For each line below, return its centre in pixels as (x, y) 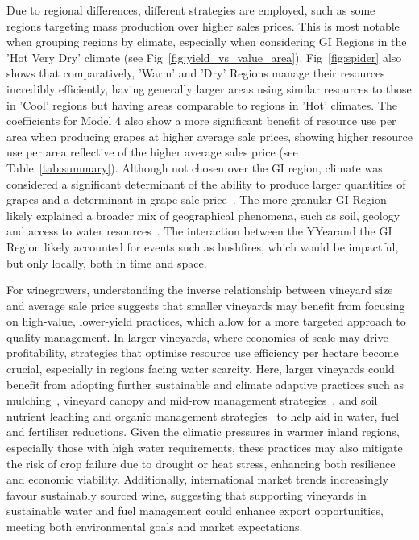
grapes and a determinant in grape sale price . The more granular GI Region (197, 199)
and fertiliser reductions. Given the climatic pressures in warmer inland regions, (203, 432)
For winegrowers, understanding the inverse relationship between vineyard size (200, 290)
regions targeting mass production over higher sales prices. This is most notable (203, 25)
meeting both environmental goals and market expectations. (155, 526)
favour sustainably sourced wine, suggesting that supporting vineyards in (187, 494)
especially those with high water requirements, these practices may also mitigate (205, 448)
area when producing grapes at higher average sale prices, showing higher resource (209, 136)
